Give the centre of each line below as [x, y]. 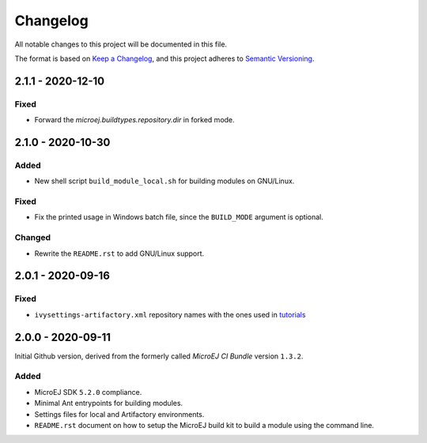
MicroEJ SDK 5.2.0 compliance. [88, 392]
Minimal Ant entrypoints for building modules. [109, 404]
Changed [33, 238]
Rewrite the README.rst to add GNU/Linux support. [119, 253]
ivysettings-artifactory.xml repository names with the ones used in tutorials [170, 314]
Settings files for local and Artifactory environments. [119, 414]
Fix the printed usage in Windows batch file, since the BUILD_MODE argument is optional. [179, 217]
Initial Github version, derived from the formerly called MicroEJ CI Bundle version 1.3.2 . [159, 356]
